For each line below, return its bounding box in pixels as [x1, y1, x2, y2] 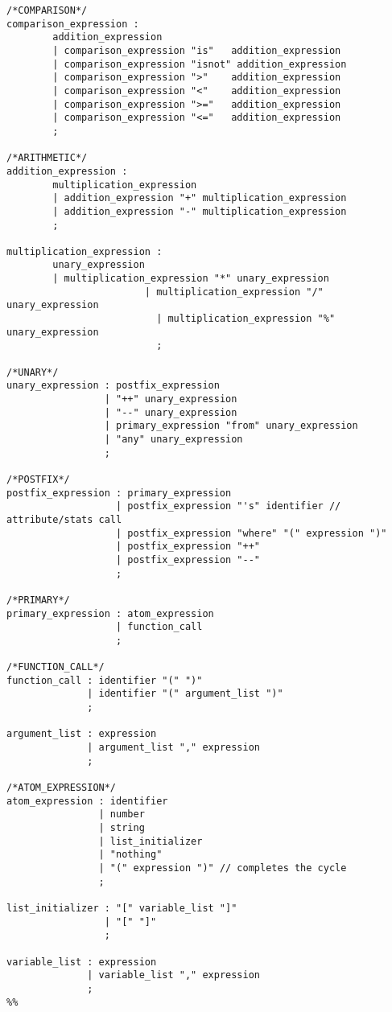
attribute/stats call [6, 513, 122, 525]
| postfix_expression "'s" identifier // [116, 500, 341, 512]
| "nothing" [98, 849, 163, 861]
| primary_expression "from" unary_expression [104, 420, 358, 432]
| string [98, 822, 145, 834]
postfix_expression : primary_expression [6, 487, 232, 499]
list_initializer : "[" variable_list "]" [6, 902, 237, 914]
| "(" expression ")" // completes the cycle [98, 862, 347, 874]
